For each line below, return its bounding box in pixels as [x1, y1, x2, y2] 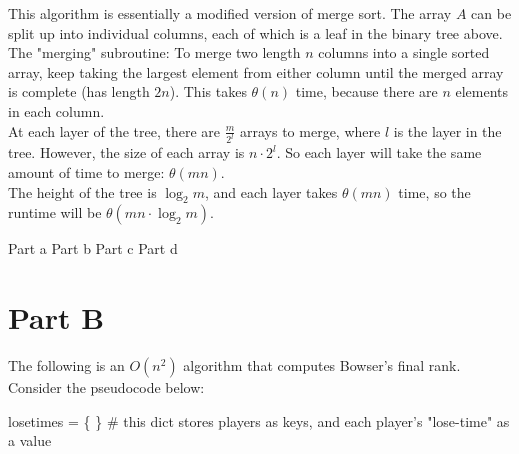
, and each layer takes [204, 181, 338, 202]
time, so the [398, 181, 471, 202]
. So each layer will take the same [276, 142, 482, 163]
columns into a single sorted [318, 42, 490, 63]
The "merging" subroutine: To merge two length [8, 42, 301, 63]
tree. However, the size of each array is [8, 142, 245, 163]
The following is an [8, 355, 125, 376]
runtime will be [8, 202, 102, 223]
